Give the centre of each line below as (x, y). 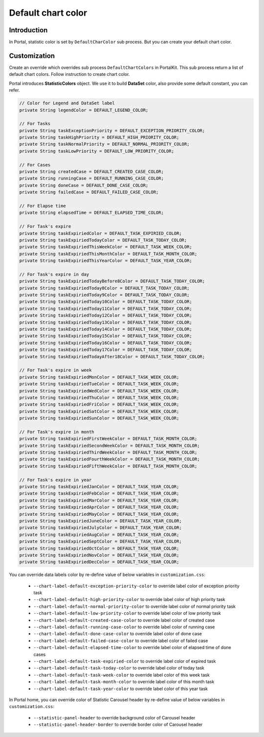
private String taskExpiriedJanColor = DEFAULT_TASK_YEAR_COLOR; (99, 487)
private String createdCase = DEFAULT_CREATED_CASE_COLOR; (91, 172)
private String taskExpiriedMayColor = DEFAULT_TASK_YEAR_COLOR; (99, 514)
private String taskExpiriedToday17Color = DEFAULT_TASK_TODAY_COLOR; (106, 350)
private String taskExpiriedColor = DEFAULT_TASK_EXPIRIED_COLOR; (100, 233)
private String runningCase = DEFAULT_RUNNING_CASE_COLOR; (91, 178)
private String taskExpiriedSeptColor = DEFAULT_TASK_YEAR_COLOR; (100, 541)
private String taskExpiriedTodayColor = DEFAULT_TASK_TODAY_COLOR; (103, 240)
